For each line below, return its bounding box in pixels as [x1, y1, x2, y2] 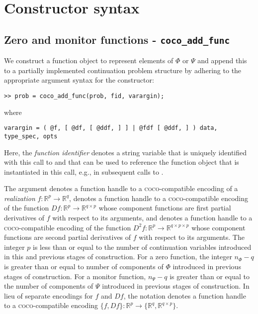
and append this [197, 55, 247, 66]
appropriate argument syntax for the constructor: [4, 75, 154, 85]
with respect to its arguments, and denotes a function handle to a [52, 212, 253, 223]
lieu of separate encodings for [4, 290, 93, 301]
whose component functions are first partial [98, 203, 231, 213]
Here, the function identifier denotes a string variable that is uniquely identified [4, 147, 247, 157]
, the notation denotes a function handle [123, 290, 246, 301]
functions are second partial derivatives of [4, 232, 131, 242]
